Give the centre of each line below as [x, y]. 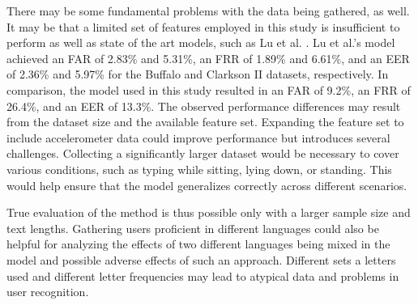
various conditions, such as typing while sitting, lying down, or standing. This [199, 169]
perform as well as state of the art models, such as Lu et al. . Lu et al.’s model [201, 42]
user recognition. [48, 292]
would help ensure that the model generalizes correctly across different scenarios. [207, 185]
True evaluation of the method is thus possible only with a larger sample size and [209, 212]
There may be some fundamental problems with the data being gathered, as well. [208, 11]
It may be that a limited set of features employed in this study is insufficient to [203, 26]
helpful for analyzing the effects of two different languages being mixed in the [198, 244]
